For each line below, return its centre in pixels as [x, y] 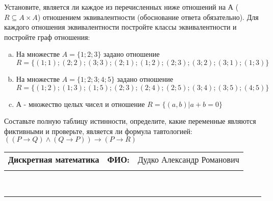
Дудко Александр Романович [188, 160]
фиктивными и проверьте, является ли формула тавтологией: [98, 131]
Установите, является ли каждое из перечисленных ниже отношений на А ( [121, 7]
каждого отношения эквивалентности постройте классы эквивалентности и [120, 27]
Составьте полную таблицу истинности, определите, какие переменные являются [130, 121]
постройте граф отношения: [47, 37]
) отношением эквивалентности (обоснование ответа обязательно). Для [148, 17]
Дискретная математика [54, 160]
